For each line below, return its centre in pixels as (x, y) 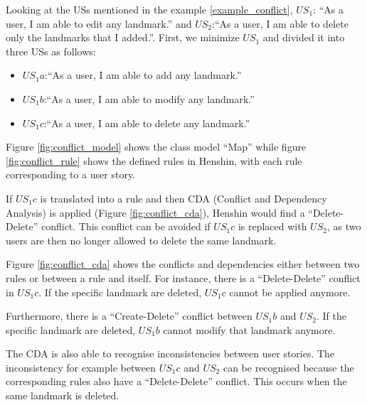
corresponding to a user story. (71, 174)
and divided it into (304, 37)
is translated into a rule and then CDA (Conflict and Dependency (183, 198)
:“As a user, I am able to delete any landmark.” (147, 123)
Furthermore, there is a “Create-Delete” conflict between (129, 316)
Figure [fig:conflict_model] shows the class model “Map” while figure (156, 147)
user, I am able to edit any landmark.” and (99, 23)
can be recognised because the (288, 367)
